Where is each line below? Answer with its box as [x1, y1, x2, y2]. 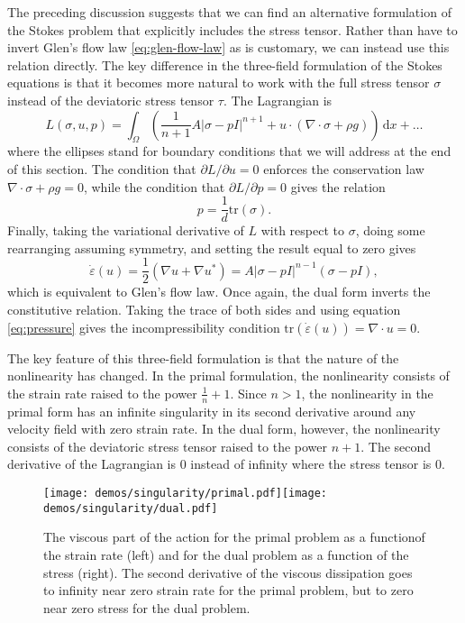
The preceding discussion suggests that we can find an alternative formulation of [7, 3, 451, 21]
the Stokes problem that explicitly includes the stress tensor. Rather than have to [7, 20, 458, 39]
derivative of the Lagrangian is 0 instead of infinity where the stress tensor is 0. [7, 454, 445, 473]
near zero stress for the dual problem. [43, 598, 251, 617]
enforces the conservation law [263, 159, 424, 178]
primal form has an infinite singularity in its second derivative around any [7, 401, 416, 420]
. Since [230, 383, 267, 402]
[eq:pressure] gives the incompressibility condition [7, 317, 280, 336]
